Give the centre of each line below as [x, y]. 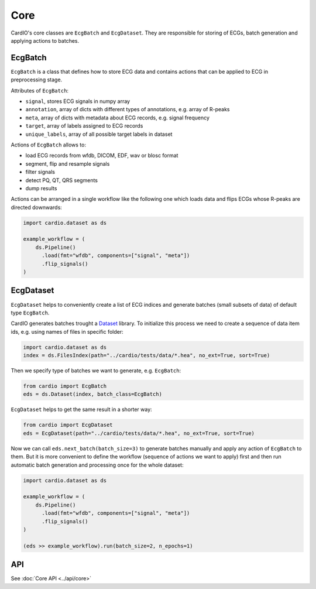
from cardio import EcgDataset [68, 425]
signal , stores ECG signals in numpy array [78, 101]
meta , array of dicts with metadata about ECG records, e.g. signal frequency [118, 118]
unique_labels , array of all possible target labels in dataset [99, 134]
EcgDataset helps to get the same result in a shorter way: [81, 409]
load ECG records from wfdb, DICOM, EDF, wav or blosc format [102, 156]
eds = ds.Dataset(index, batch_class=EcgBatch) [92, 394]
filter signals [40, 172]
